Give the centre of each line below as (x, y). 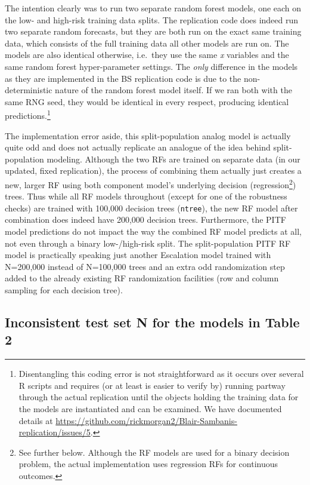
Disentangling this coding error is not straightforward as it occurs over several (161, 374)
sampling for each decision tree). (64, 290)
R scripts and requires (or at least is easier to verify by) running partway (152, 385)
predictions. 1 (28, 114)
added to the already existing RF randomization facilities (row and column (142, 278)
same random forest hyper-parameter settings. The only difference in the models (151, 66)
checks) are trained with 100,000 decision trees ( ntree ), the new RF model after (151, 208)
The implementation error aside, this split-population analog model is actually (148, 135)
